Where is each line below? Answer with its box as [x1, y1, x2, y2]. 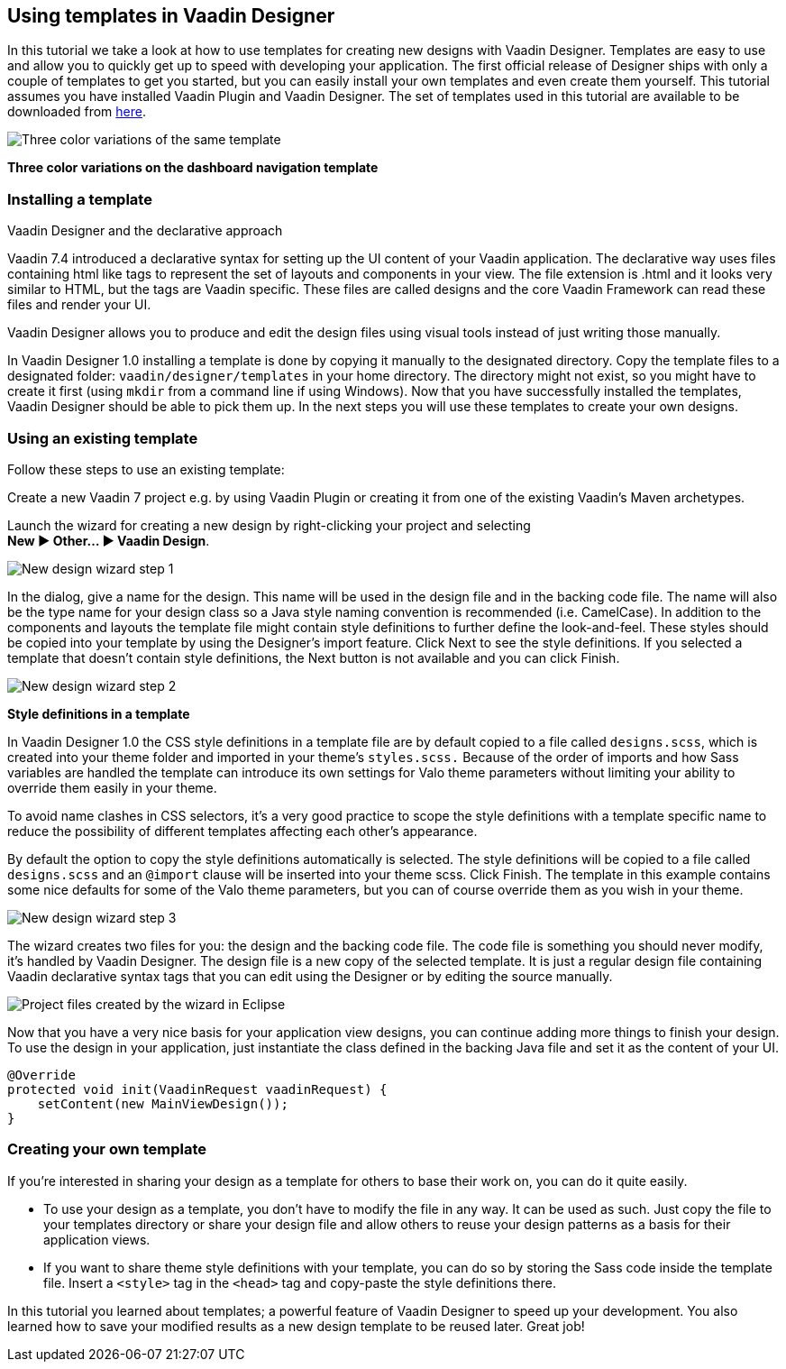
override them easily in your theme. [7, 779, 217, 795]
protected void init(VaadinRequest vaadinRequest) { [7, 1081, 388, 1097]
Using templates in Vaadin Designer [7, 5, 335, 27]
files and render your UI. [7, 297, 151, 313]
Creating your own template [7, 1140, 206, 1159]
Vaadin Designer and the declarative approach [7, 223, 283, 239]
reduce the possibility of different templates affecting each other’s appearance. [7, 822, 478, 839]
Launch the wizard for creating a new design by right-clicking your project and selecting [7, 517, 531, 533]
